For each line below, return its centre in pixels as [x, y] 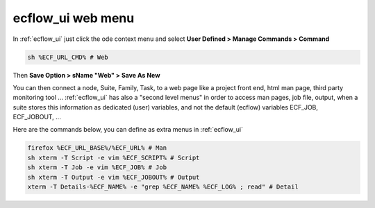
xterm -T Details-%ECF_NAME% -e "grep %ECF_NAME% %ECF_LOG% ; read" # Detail [163, 187]
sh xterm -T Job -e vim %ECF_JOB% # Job [97, 167]
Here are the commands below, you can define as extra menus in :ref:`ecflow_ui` [128, 130]
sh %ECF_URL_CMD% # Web [68, 57]
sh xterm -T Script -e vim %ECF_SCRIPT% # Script [114, 157]
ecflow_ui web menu [74, 18]
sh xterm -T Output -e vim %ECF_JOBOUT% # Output [114, 177]
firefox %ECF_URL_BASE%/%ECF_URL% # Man [97, 148]
